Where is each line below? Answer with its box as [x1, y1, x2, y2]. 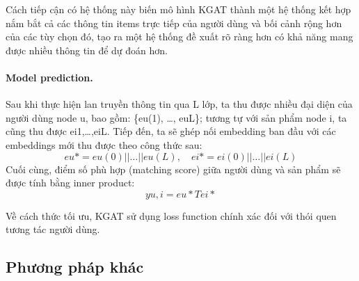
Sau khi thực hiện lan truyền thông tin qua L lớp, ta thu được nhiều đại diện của [6, 97, 353, 111]
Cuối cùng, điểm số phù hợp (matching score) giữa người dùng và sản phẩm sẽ [6, 161, 341, 176]
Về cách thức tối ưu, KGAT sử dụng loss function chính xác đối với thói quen [6, 208, 337, 223]
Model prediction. [6, 70, 93, 84]
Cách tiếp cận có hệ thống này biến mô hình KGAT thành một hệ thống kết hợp [6, 2, 351, 16]
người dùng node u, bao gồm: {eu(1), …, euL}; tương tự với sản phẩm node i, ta [6, 110, 347, 125]
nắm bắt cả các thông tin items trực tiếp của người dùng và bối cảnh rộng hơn [6, 15, 342, 30]
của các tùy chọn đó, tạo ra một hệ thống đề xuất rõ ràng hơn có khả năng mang [6, 29, 353, 44]
